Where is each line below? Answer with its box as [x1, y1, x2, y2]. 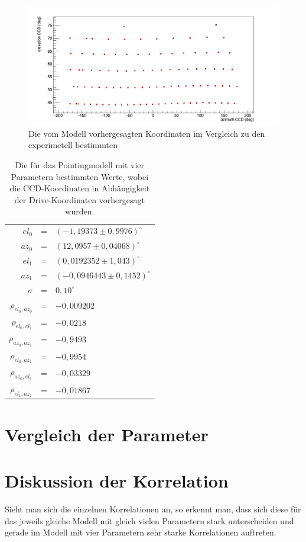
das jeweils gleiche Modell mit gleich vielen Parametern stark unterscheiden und [5, 514, 294, 527]
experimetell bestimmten [28, 139, 118, 151]
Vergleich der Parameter [5, 422, 209, 446]
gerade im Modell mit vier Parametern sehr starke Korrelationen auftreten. [5, 526, 276, 538]
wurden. [65, 205, 95, 217]
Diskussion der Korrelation [5, 469, 229, 493]
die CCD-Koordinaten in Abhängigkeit [9, 182, 150, 194]
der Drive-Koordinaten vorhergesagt [14, 193, 145, 206]
